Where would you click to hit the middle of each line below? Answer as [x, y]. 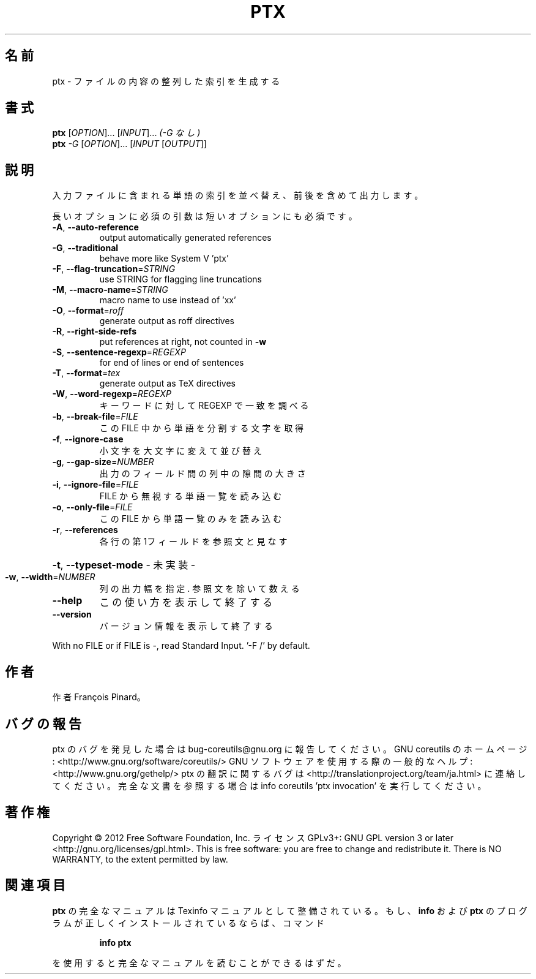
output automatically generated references [185, 238]
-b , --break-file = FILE [95, 417]
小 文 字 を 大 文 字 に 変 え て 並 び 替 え [181, 451]
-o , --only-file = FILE [92, 507]
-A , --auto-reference [95, 227]
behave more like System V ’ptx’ [164, 259]
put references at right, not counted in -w [183, 342]
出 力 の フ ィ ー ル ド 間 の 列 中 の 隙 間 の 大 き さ [203, 474]
